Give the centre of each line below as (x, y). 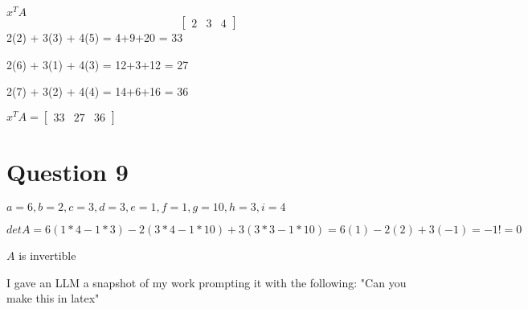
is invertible (47, 255)
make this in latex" (53, 298)
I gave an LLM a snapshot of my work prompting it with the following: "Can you (207, 282)
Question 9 (68, 172)
